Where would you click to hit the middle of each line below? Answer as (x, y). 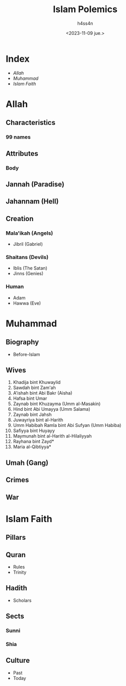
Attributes (22, 154)
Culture (18, 660)
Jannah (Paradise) (35, 184)
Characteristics (31, 123)
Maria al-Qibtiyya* (32, 447)
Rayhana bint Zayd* (34, 442)
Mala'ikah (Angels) (29, 233)
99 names (18, 137)
